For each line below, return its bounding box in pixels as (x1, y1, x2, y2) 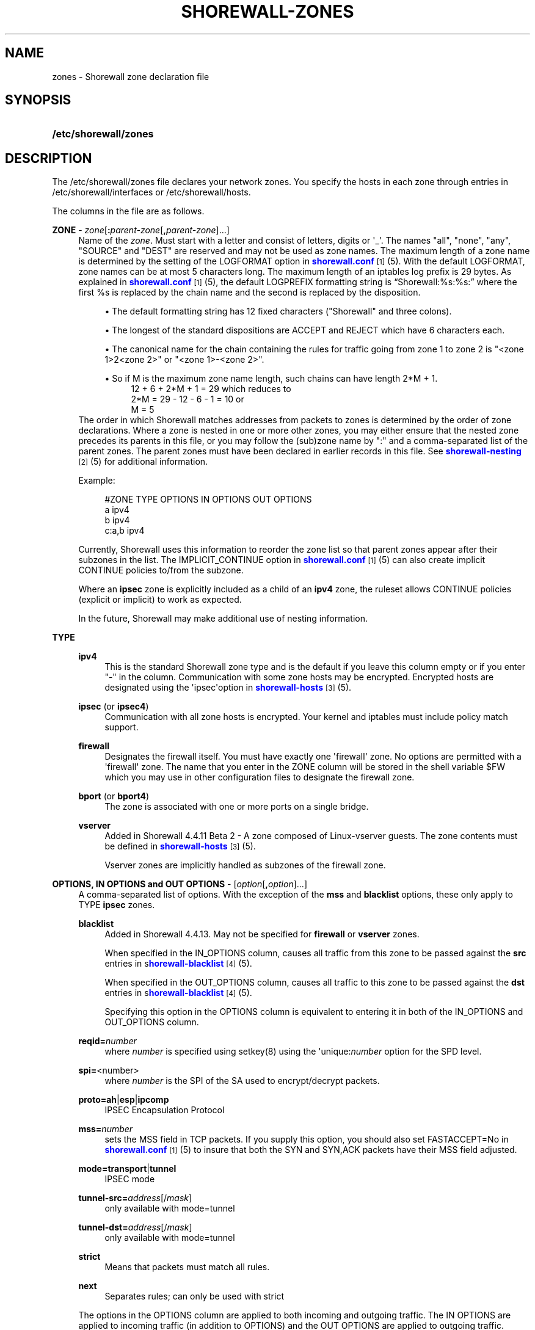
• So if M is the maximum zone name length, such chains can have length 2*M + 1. (104, 373, 438, 384)
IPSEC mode (104, 1174, 155, 1185)
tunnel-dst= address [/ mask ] (78, 1222, 192, 1233)
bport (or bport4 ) (78, 791, 150, 802)
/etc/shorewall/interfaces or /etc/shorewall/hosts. (52, 187, 251, 198)
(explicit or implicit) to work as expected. (78, 594, 242, 605)
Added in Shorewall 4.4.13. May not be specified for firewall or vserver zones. (104, 929, 420, 940)
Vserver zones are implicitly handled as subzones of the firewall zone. (104, 860, 386, 871)
